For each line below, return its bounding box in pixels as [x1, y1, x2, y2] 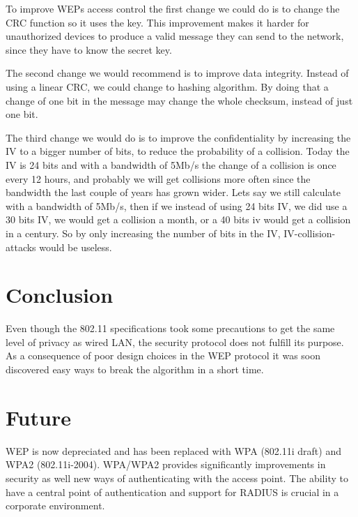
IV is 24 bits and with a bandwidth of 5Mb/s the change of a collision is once [6, 157, 336, 172]
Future [6, 403, 71, 431]
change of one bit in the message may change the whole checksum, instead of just [6, 93, 353, 107]
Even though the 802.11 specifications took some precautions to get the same [6, 321, 335, 336]
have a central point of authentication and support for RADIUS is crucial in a [6, 484, 339, 499]
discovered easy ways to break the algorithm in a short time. [6, 362, 264, 376]
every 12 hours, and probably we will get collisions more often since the [6, 171, 311, 186]
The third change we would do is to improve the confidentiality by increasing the [6, 130, 351, 144]
